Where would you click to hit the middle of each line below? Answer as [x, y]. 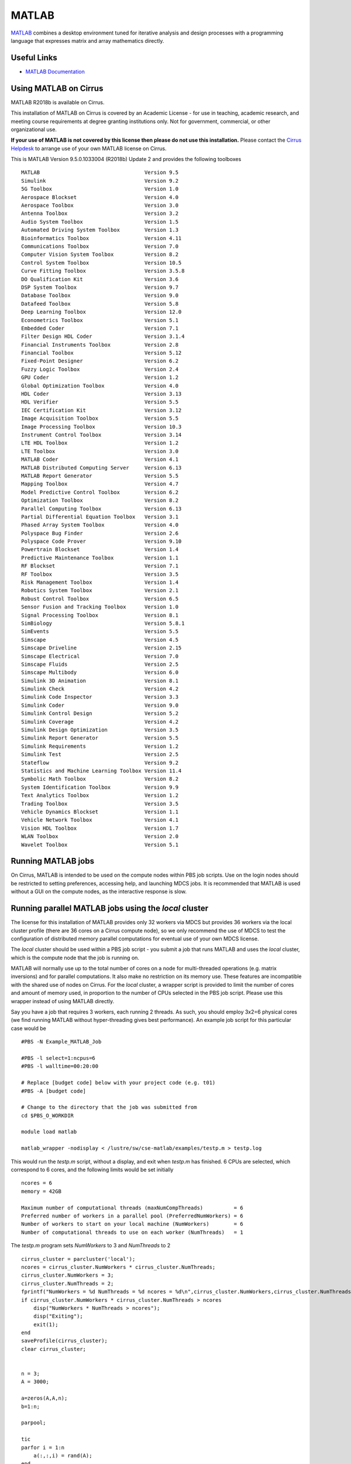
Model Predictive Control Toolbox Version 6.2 [100, 492]
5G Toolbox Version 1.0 [100, 189]
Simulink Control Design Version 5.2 [100, 714]
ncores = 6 [37, 1183]
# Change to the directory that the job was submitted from [109, 1107]
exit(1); [46, 1324]
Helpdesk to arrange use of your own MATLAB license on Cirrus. [89, 148]
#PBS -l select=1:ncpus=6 [58, 1058]
